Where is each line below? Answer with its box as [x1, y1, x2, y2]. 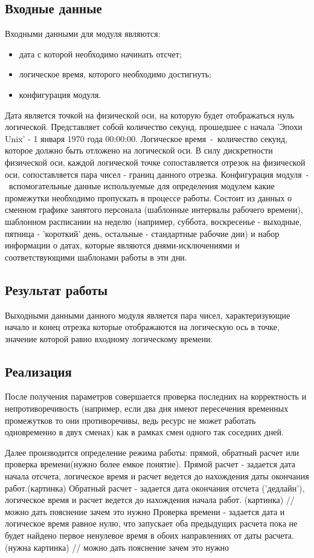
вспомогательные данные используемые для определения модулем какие [8, 180, 275, 192]
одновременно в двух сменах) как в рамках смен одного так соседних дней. [5, 426, 284, 438]
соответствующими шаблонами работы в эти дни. [5, 250, 187, 263]
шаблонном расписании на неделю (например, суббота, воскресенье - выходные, [5, 215, 302, 227]
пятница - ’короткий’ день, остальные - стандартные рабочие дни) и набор [5, 227, 280, 239]
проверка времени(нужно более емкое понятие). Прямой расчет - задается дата [5, 458, 296, 470]
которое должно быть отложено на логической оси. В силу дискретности [5, 144, 273, 157]
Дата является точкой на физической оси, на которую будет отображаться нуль [5, 108, 294, 121]
